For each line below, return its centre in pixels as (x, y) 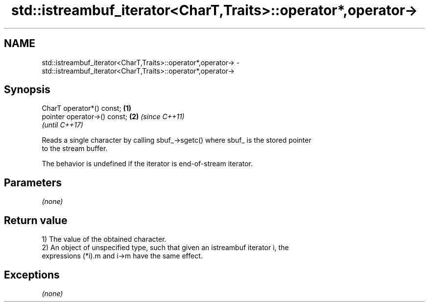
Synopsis (27, 90)
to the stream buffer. (75, 149)
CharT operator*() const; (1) (87, 108)
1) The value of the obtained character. (104, 239)
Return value (36, 220)
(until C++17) (62, 125)
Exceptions (32, 275)
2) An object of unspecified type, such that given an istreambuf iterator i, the (165, 248)
